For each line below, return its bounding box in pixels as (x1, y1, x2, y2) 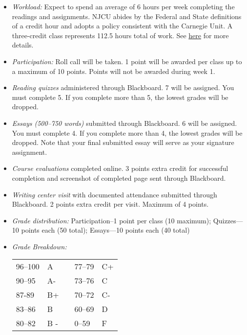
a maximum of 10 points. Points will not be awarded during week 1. (12, 66, 215, 76)
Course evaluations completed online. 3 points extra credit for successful (12, 163, 228, 173)
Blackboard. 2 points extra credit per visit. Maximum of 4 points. (12, 199, 209, 209)
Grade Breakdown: (12, 241, 67, 251)
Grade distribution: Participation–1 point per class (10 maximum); (12, 215, 211, 225)
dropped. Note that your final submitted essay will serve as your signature (12, 137, 234, 147)
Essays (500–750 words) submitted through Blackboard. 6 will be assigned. (12, 118, 237, 128)
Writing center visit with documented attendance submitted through (12, 189, 217, 199)
